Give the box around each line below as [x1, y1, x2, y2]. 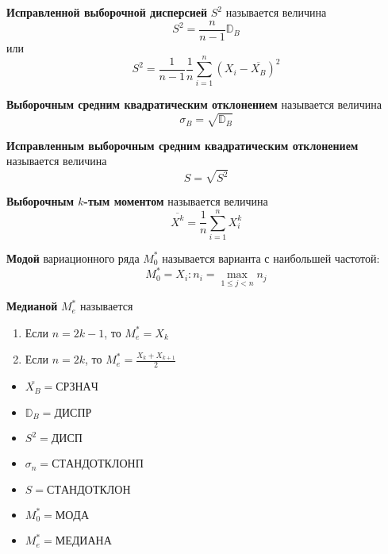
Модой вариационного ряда [6, 249, 140, 266]
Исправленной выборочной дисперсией [6, 4, 208, 20]
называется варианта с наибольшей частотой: [162, 249, 380, 266]
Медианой [6, 298, 58, 314]
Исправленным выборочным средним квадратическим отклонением [6, 137, 359, 153]
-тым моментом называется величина [83, 193, 268, 210]
